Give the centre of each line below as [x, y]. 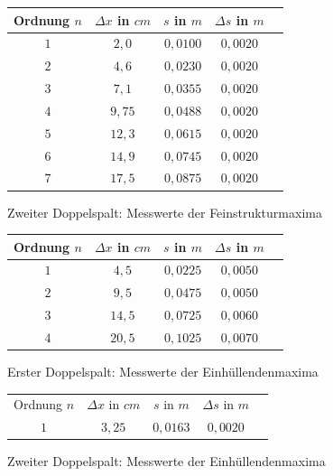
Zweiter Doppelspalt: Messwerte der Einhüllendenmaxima [166, 461]
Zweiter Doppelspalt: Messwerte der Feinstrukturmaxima [165, 212]
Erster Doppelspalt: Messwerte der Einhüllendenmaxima [163, 372]
